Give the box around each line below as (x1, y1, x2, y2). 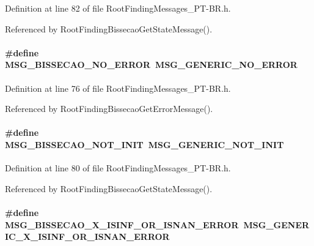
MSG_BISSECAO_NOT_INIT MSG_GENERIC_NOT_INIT (5, 138, 284, 151)
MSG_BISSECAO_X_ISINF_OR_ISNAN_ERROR (5, 218, 239, 231)
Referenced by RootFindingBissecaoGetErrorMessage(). (5, 102, 213, 115)
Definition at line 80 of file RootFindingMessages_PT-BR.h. (5, 162, 231, 174)
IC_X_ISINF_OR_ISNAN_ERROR (5, 230, 170, 243)
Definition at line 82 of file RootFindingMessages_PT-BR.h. (5, 2, 231, 14)
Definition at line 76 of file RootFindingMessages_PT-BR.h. (5, 81, 231, 94)
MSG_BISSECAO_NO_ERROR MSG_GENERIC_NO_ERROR (5, 58, 298, 71)
